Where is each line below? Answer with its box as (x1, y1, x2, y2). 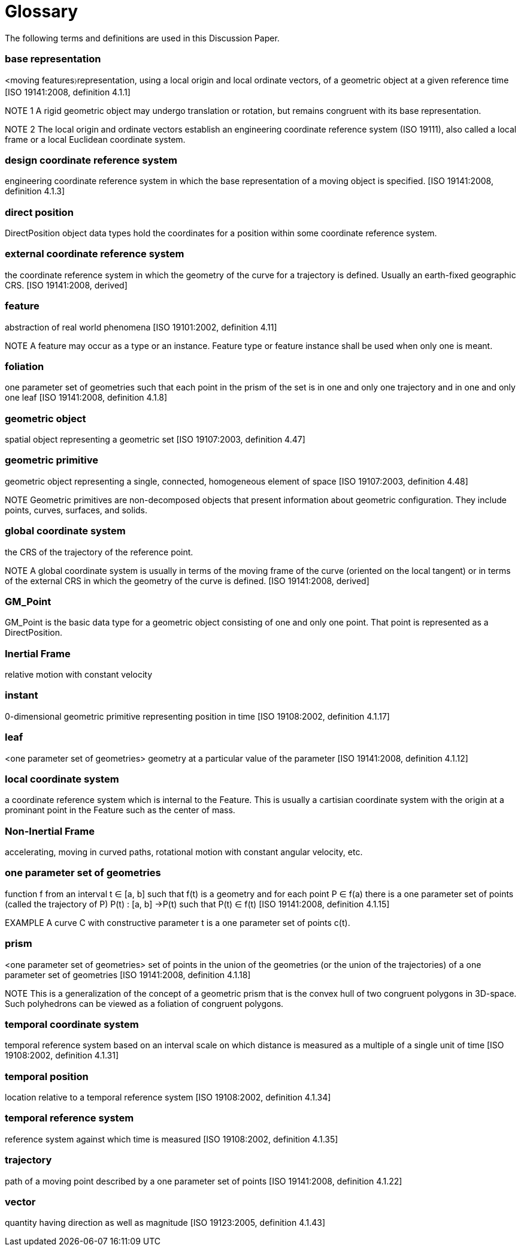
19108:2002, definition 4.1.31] (5, 1050, 119, 1061)
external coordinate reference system (5, 248, 184, 260)
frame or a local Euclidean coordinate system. (5, 134, 186, 145)
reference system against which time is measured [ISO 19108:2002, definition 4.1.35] (5, 1133, 338, 1144)
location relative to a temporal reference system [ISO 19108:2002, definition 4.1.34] (5, 1092, 331, 1102)
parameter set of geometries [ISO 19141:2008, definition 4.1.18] (5, 969, 251, 980)
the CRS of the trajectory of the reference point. (5, 546, 193, 557)
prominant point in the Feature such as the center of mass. (5, 805, 235, 816)
